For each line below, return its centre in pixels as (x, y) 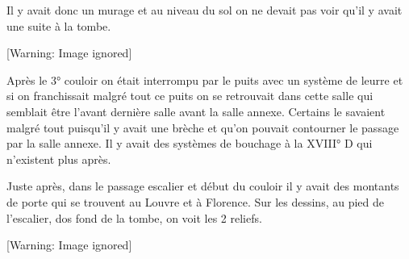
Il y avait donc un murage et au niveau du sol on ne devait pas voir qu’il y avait (204, 10)
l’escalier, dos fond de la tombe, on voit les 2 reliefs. (134, 217)
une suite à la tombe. (59, 25)
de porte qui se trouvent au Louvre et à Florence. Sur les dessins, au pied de (196, 201)
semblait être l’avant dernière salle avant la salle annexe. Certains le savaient (196, 111)
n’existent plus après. (59, 159)
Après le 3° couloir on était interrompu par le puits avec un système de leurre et (205, 79)
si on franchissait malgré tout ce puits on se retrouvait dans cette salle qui (190, 96)
